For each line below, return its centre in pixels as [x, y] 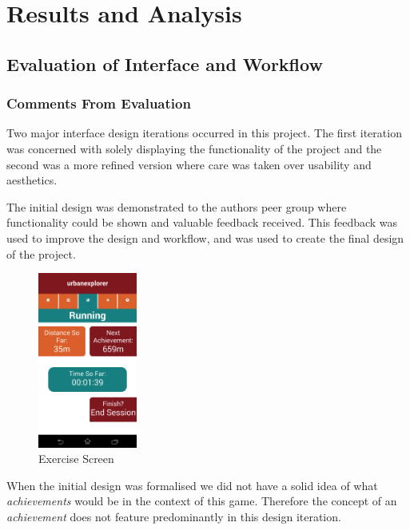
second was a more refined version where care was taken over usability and [189, 164]
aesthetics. [32, 180]
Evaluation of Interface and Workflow [165, 63]
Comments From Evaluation [99, 103]
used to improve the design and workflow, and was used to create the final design [205, 237]
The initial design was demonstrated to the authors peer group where [177, 206]
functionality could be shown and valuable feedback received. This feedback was [202, 222]
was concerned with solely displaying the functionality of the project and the [194, 148]
